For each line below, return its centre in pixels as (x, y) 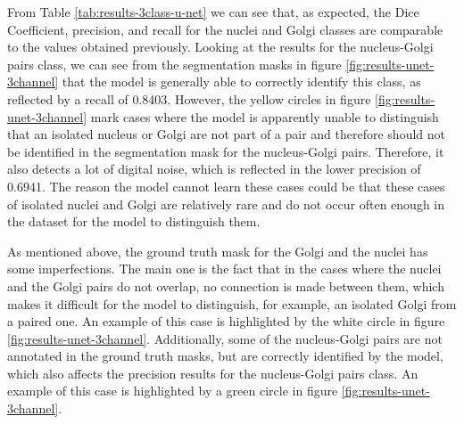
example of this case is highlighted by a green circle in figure (173, 391)
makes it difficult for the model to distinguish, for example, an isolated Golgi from (232, 303)
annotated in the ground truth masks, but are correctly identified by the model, (225, 356)
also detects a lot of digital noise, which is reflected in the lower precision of (214, 169)
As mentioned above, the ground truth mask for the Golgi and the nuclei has (218, 251)
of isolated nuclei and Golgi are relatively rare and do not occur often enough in (226, 204)
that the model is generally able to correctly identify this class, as (241, 82)
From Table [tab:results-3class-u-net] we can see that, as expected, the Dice (213, 12)
